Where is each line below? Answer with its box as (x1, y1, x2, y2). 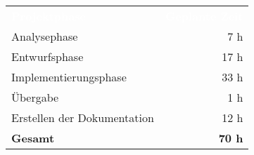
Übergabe (11, 89, 59, 105)
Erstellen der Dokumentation (11, 109, 154, 126)
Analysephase (11, 28, 78, 44)
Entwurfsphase (11, 48, 84, 65)
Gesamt (11, 130, 55, 146)
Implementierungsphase (11, 69, 127, 85)
